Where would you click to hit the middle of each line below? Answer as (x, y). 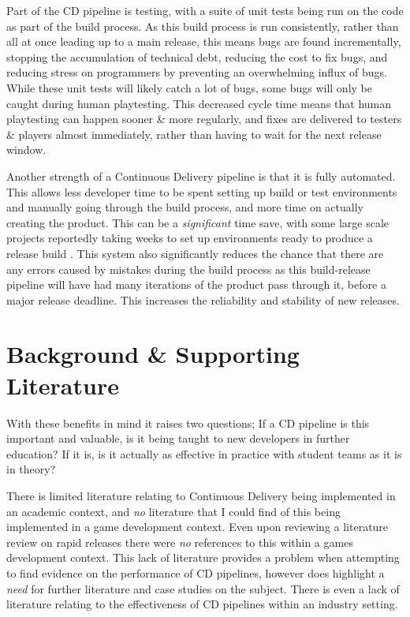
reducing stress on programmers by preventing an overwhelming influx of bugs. (197, 72)
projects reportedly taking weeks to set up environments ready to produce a (190, 238)
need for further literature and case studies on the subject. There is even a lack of (203, 588)
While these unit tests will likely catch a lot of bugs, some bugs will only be (189, 87)
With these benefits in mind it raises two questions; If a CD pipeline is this (188, 423)
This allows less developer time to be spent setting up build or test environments (202, 191)
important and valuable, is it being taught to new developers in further (178, 438)
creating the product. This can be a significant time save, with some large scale (198, 222)
